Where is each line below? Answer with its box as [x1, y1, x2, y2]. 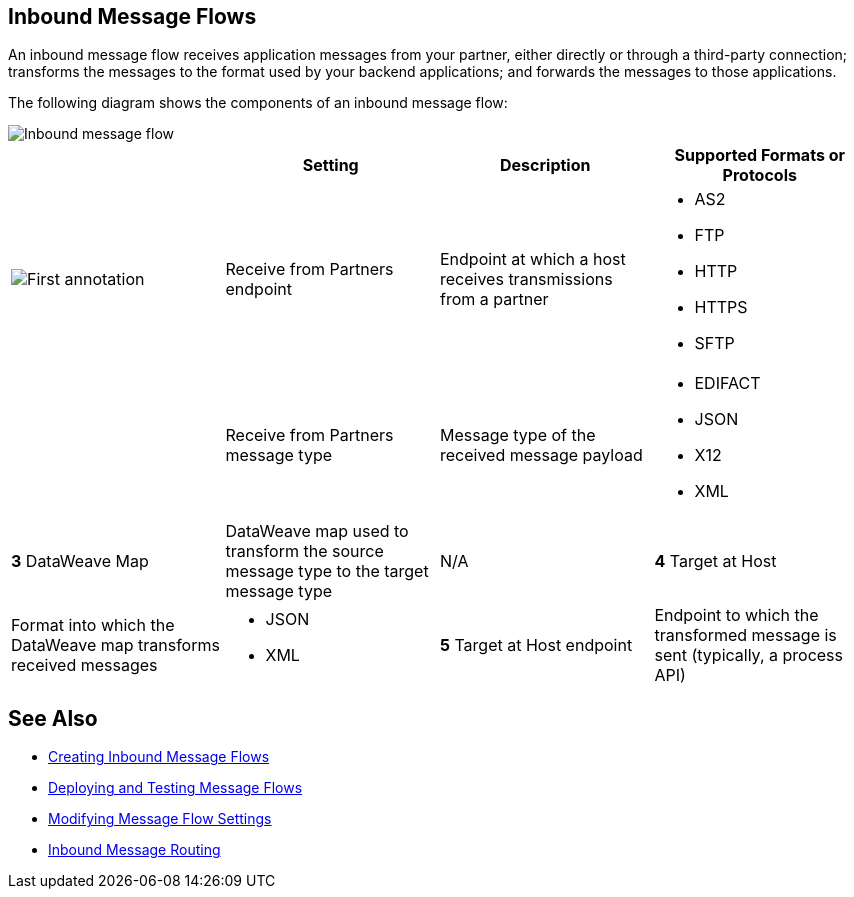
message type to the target [225, 561, 429, 582]
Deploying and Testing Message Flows [48, 779, 303, 797]
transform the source [225, 541, 384, 562]
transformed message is [654, 625, 837, 646]
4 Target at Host [654, 551, 777, 572]
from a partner [440, 289, 549, 310]
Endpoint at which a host [440, 249, 626, 270]
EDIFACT [694, 373, 761, 394]
